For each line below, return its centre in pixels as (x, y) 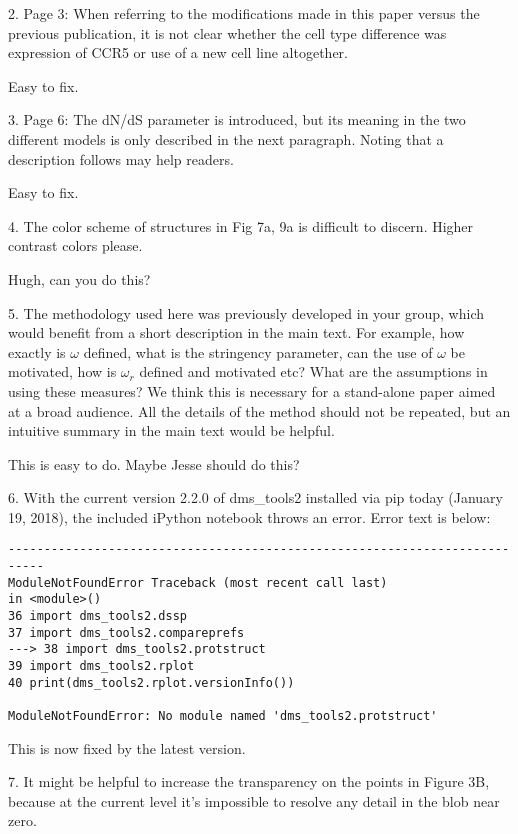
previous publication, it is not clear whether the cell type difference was (227, 32)
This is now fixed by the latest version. (127, 747)
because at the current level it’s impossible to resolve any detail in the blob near (254, 800)
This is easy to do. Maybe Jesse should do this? (154, 463)
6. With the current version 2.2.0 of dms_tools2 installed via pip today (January (255, 497)
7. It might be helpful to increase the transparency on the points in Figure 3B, (249, 781)
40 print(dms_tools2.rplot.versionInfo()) (151, 682)
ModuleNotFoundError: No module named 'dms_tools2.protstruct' (223, 716)
